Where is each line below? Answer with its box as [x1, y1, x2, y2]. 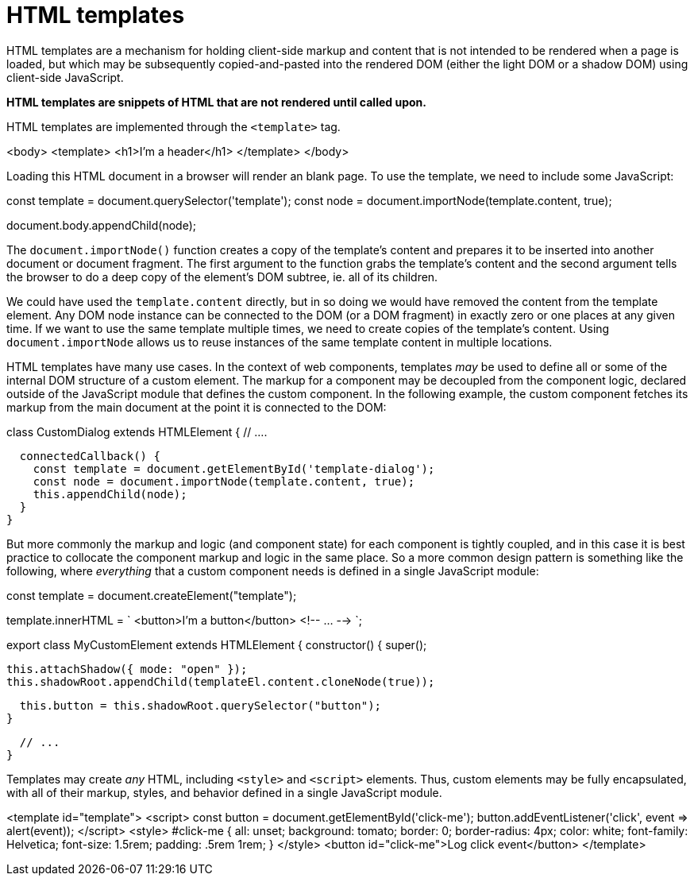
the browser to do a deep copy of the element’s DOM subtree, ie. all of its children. [6, 269, 438, 284]
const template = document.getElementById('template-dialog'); [33, 462, 435, 475]
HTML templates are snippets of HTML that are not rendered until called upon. [6, 95, 426, 109]
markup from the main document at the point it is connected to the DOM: [6, 400, 387, 414]
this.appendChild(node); [33, 487, 187, 501]
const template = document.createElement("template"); [6, 588, 297, 602]
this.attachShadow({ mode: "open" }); [6, 662, 248, 675]
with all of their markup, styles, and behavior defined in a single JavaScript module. [6, 785, 442, 799]
